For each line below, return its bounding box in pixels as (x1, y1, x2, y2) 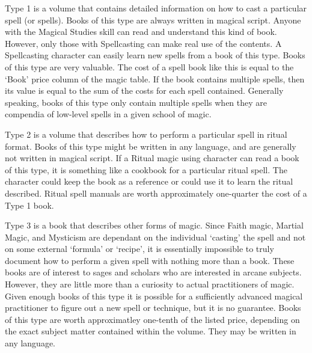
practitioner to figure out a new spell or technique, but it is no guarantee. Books (5, 301, 301, 314)
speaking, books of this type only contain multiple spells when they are (5, 96, 268, 108)
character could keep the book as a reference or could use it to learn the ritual (5, 175, 293, 188)
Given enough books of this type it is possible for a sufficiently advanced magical (5, 289, 303, 302)
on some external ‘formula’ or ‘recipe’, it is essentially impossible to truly (5, 242, 274, 255)
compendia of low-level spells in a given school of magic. (5, 108, 212, 120)
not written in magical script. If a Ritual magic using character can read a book (5, 152, 299, 164)
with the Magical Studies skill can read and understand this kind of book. (5, 25, 277, 38)
